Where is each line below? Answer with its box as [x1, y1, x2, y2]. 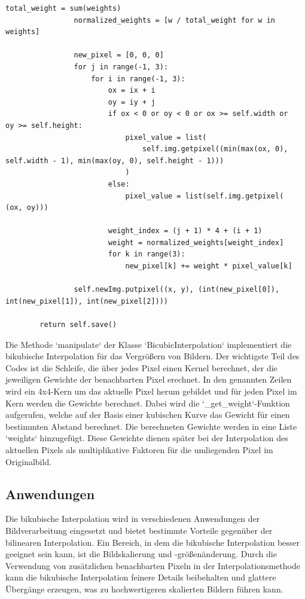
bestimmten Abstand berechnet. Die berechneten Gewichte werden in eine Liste [5, 420, 297, 432]
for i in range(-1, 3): [91, 74, 185, 83]
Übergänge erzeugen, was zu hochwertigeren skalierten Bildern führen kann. [5, 582, 283, 595]
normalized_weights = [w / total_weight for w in [74, 16, 276, 25]
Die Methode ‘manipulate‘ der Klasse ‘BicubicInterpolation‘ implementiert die [5, 338, 292, 350]
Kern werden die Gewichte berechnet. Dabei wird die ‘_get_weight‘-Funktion [5, 396, 290, 409]
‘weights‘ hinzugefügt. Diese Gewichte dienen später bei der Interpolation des [5, 432, 288, 444]
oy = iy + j [108, 97, 155, 106]
